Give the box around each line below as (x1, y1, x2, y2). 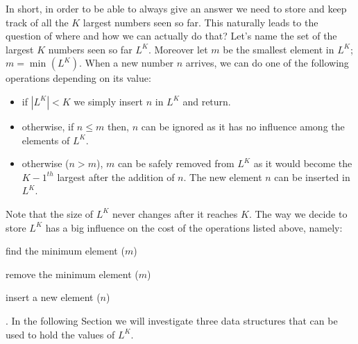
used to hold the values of (6, 327, 115, 341)
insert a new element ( (6, 290, 101, 304)
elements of (22, 132, 70, 147)
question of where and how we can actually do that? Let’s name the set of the (6, 28, 337, 43)
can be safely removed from (117, 156, 235, 171)
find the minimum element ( (6, 243, 125, 258)
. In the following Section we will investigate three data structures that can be (6, 313, 338, 327)
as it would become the (253, 156, 352, 171)
